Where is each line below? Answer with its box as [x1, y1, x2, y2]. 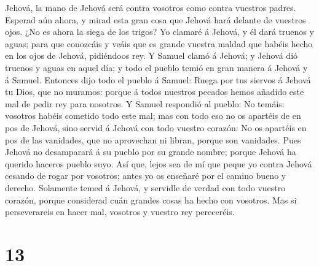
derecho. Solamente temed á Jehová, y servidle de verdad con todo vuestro [5, 181, 286, 194]
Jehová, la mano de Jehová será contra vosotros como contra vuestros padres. [5, 1, 296, 13]
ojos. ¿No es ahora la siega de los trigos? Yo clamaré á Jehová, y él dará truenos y [5, 25, 314, 38]
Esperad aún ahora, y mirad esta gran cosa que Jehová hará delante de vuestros [5, 13, 306, 26]
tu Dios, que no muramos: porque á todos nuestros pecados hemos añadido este [5, 85, 304, 98]
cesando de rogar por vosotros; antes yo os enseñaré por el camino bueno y [5, 169, 286, 182]
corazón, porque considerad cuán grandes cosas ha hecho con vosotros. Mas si [5, 193, 297, 206]
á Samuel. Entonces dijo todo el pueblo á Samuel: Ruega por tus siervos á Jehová [5, 73, 311, 86]
